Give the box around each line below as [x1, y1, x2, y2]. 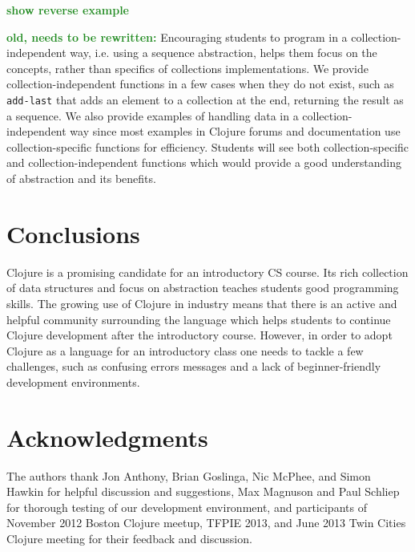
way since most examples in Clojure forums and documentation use [70, 123, 401, 140]
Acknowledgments [6, 420, 208, 453]
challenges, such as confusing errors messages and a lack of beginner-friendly [6, 358, 381, 375]
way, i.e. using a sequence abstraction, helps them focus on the [70, 44, 377, 61]
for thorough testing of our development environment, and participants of [6, 498, 367, 515]
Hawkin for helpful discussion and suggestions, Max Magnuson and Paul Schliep [6, 483, 400, 500]
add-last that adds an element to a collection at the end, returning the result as [6, 91, 404, 108]
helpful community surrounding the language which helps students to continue [6, 310, 391, 327]
